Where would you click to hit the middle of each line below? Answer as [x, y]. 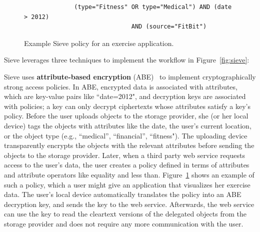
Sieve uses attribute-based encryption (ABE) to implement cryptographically [130, 76]
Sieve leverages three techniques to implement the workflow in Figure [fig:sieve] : [127, 60]
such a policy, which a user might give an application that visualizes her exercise [127, 184]
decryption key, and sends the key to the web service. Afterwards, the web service [129, 204]
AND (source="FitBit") [169, 27]
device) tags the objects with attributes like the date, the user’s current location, [128, 125]
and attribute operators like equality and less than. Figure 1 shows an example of [129, 174]
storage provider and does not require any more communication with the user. [124, 223]
